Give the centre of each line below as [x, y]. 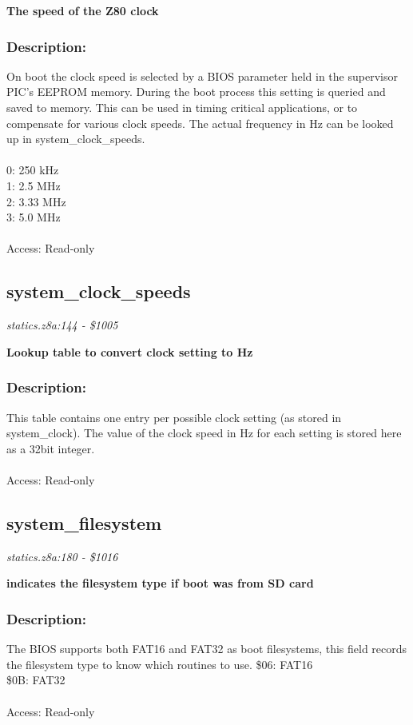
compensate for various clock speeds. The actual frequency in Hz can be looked [200, 123]
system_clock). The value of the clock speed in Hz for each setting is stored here [204, 433]
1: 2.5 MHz [34, 185]
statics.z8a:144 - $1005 [62, 325]
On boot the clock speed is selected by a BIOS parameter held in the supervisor [202, 76]
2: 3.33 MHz [36, 201]
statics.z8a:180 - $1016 [62, 556]
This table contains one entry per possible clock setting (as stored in [174, 417]
